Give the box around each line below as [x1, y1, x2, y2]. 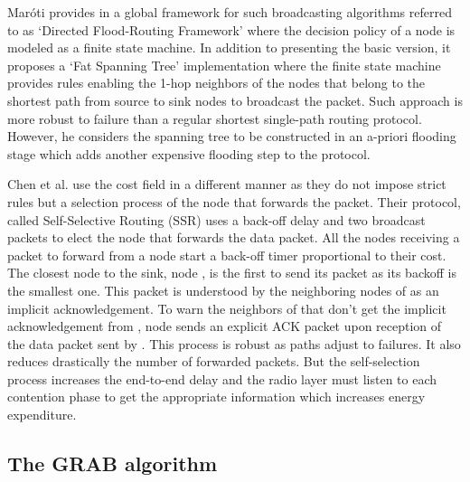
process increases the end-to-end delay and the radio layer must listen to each [7, 369, 437, 388]
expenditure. [7, 405, 77, 424]
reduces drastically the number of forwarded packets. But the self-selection [7, 352, 420, 371]
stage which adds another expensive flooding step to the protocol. [7, 144, 371, 163]
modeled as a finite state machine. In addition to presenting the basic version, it [7, 38, 451, 57]
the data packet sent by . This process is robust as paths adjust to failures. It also [7, 334, 461, 353]
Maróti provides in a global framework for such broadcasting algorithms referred [7, 3, 452, 21]
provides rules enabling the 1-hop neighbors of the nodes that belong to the [7, 73, 426, 92]
